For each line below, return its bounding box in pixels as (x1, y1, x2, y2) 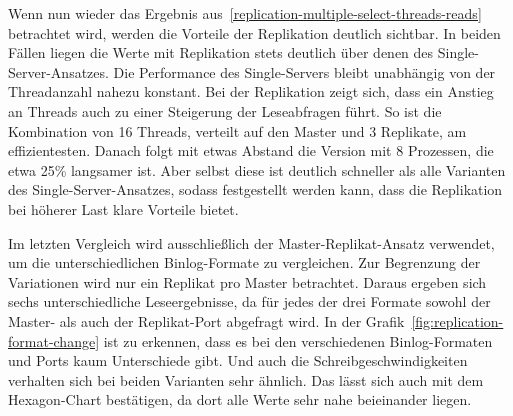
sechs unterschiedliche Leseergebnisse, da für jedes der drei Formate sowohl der (8, 291, 491, 312)
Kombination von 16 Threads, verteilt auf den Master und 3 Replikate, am (8, 120, 467, 141)
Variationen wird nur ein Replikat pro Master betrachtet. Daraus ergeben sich (8, 271, 487, 292)
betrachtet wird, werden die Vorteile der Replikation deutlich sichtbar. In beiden (8, 22, 501, 43)
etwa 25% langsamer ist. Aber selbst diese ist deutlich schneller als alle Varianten (8, 159, 506, 180)
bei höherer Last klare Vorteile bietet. (8, 198, 239, 219)
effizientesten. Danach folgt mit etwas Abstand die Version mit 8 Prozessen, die (8, 140, 494, 161)
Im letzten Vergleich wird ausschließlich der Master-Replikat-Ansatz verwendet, (8, 232, 495, 253)
